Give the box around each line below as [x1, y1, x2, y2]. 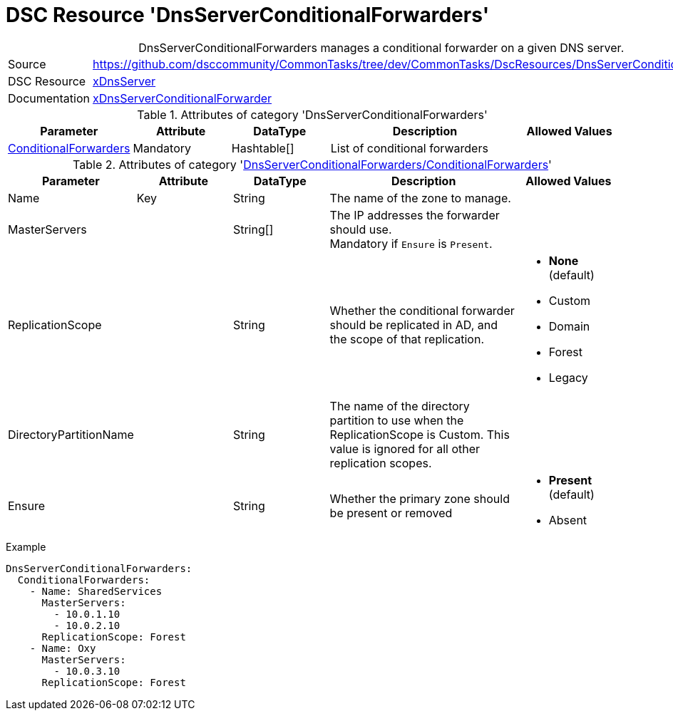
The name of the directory [329, 398, 470, 413]
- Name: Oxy [29, 642, 96, 654]
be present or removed [329, 505, 453, 520]
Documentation [8, 90, 90, 105]
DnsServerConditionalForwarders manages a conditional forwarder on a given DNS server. [138, 40, 625, 55]
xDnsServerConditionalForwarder [93, 90, 272, 105]
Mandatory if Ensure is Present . [329, 236, 493, 251]
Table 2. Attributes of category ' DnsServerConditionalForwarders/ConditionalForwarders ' [73, 157, 552, 172]
